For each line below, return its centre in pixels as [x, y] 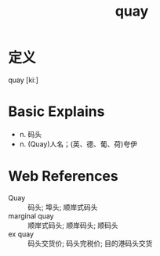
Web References [64, 177]
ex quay [21, 234]
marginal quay [31, 216]
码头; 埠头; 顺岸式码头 [63, 207]
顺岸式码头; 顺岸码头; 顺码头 [73, 225]
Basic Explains [56, 112]
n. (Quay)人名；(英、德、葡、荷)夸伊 [78, 144]
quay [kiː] [24, 80]
